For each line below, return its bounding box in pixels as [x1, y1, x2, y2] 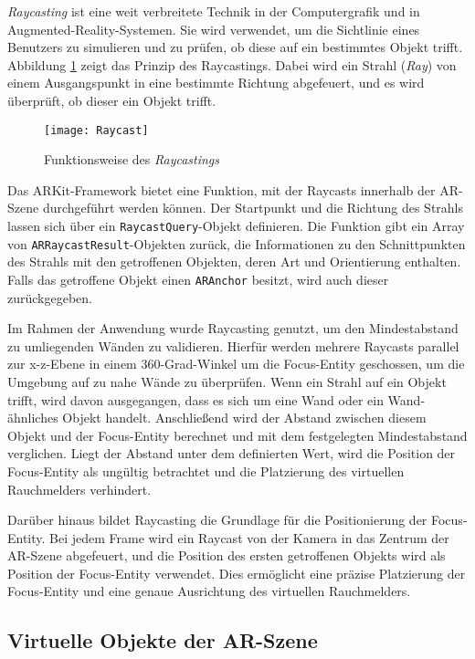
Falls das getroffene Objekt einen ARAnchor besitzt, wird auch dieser [7, 269, 389, 288]
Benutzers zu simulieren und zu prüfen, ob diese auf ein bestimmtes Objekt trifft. [7, 37, 463, 57]
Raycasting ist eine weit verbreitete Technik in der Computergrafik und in [7, 2, 420, 20]
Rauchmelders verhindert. [7, 479, 152, 498]
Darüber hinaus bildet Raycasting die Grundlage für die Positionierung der [7, 510, 427, 529]
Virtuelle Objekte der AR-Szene [7, 626, 318, 654]
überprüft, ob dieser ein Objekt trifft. [7, 90, 216, 110]
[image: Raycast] [44, 123, 149, 137]
